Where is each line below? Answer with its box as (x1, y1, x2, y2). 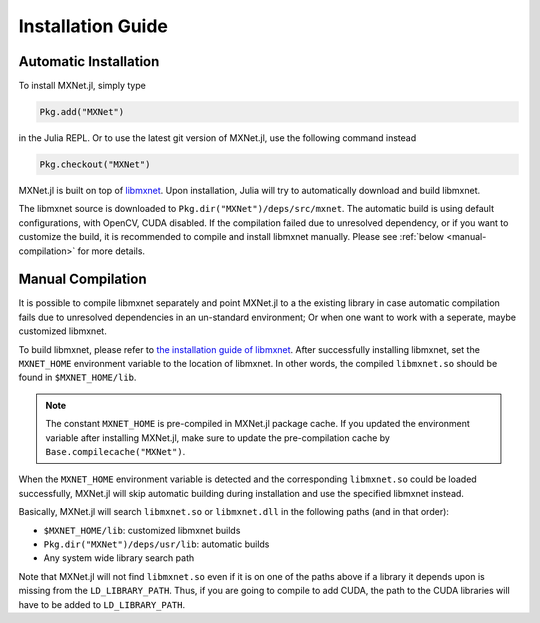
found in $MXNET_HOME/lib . (18, 371, 137, 384)
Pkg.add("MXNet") (39, 106, 125, 118)
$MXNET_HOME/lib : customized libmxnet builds (43, 524, 241, 536)
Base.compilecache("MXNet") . (45, 445, 186, 457)
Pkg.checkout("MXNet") (39, 159, 151, 170)
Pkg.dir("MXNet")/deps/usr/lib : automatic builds (43, 538, 270, 550)
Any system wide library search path (43, 552, 195, 564)
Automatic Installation (18, 53, 160, 70)
